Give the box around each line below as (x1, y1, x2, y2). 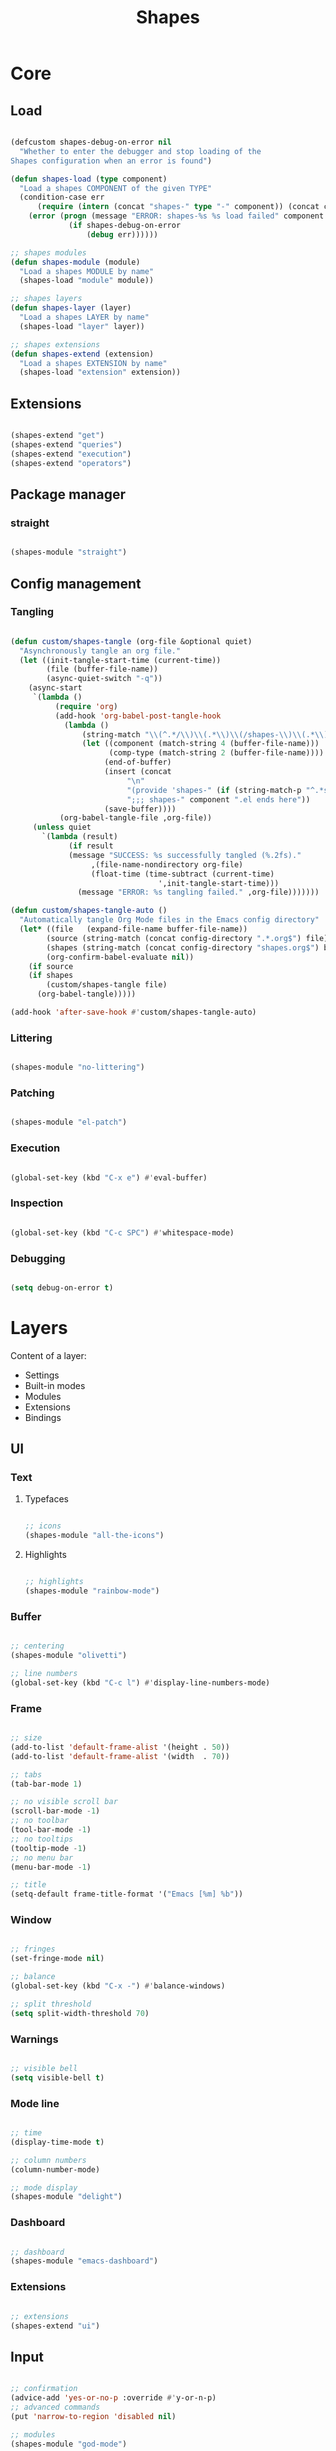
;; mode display (10, 2182, 78, 2193)
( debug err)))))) (86, 229, 159, 240)
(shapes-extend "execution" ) (10, 449, 132, 459)
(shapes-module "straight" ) (10, 547, 128, 558)
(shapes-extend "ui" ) (10, 2321, 101, 2331)
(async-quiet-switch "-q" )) (46, 674, 163, 684)
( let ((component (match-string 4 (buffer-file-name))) (81, 739, 320, 749)
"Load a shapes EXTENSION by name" (19, 358, 168, 368)
